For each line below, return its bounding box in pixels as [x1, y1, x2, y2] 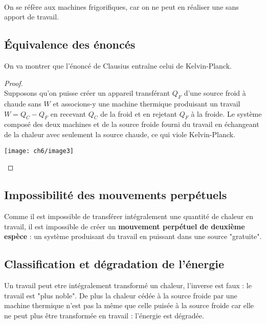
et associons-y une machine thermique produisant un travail [53, 98, 240, 109]
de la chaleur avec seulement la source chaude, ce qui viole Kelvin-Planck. [4, 128, 235, 139]
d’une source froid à [184, 88, 246, 98]
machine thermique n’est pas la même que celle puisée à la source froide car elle [4, 300, 254, 311]
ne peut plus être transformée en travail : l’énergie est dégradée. [4, 310, 204, 320]
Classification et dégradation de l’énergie [4, 256, 224, 272]
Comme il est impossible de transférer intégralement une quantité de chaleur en [4, 211, 253, 221]
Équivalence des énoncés [4, 36, 136, 52]
